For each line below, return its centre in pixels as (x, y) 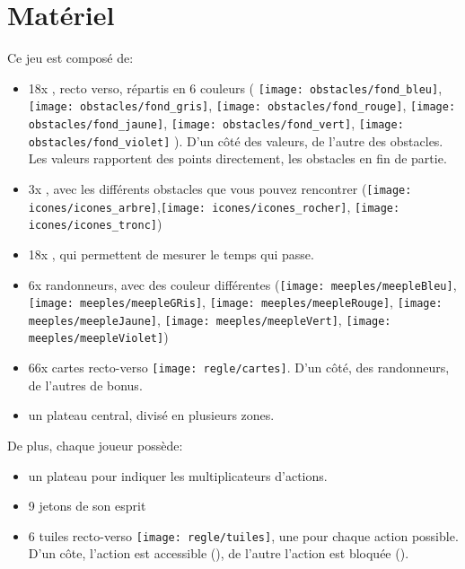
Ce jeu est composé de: (70, 58)
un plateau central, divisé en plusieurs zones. (151, 415)
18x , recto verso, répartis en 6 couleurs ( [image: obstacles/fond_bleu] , (235, 88)
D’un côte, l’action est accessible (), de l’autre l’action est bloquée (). (219, 553)
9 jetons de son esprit (87, 506)
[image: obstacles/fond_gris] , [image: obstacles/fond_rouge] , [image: (242, 105)
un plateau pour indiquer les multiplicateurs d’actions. (178, 475)
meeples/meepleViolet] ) (98, 337)
